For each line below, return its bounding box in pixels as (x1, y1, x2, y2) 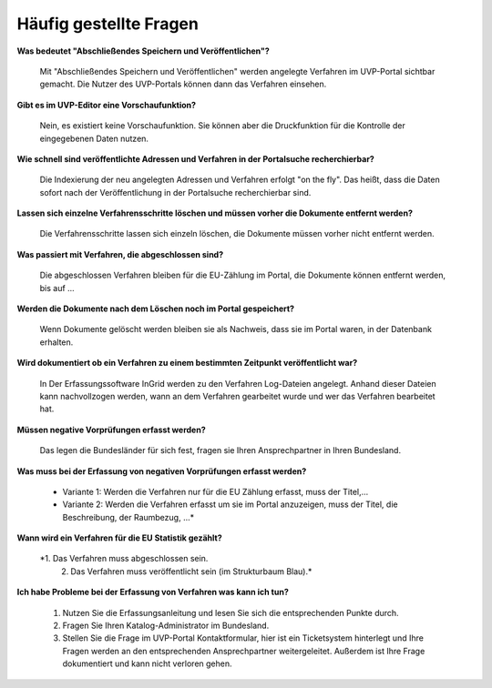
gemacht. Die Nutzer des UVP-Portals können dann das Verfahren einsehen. (39, 78, 327, 90)
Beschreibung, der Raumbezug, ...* (62, 511, 195, 522)
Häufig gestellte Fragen (16, 14, 200, 34)
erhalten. (39, 337, 74, 348)
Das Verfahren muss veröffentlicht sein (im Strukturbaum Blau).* (70, 565, 313, 577)
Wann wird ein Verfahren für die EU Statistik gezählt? (16, 532, 222, 543)
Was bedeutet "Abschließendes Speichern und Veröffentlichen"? (16, 46, 271, 56)
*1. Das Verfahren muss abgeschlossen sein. (39, 553, 209, 564)
